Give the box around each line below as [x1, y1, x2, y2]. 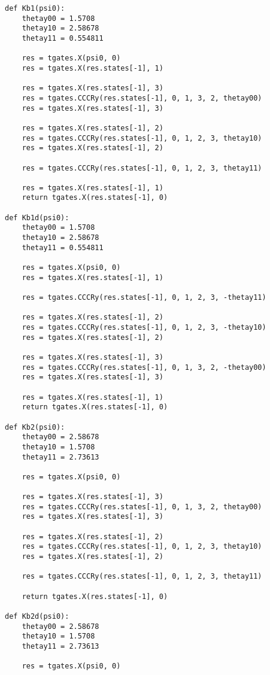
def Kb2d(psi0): [5, 612, 69, 621]
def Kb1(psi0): [5, 4, 65, 13]
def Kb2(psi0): [5, 422, 65, 431]
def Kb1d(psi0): [5, 213, 69, 222]
